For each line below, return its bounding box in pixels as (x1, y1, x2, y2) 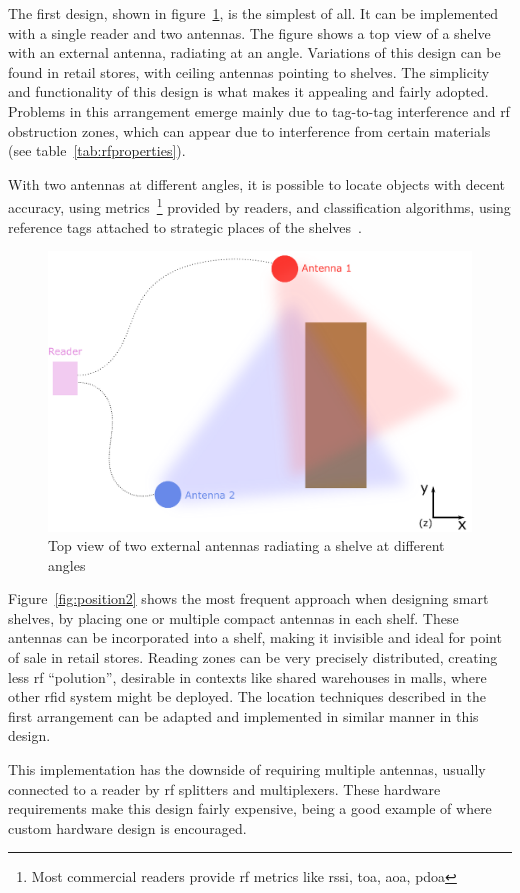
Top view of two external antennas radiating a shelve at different (48, 535, 445, 556)
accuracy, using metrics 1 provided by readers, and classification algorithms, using (8, 194, 511, 217)
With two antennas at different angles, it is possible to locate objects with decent (8, 173, 506, 194)
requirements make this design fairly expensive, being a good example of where (8, 798, 492, 819)
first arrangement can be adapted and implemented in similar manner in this (8, 705, 479, 726)
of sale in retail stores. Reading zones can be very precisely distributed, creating (8, 647, 498, 668)
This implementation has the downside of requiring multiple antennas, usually (8, 759, 486, 780)
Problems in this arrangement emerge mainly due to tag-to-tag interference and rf (8, 100, 510, 121)
